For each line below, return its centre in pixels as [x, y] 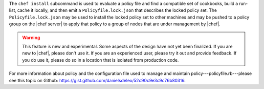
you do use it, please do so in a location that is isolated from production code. [100, 60]
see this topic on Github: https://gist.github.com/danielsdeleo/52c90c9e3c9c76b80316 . [97, 80]
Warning [31, 37]
